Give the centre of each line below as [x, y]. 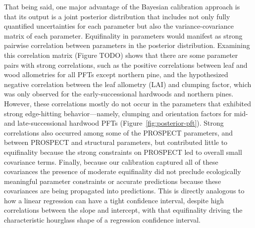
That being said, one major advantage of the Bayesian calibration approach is [122, 6]
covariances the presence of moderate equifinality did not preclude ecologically [123, 171]
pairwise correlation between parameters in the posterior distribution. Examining [127, 45]
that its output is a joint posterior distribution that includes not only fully [117, 16]
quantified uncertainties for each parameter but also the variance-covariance [119, 26]
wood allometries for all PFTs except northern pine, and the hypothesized [116, 74]
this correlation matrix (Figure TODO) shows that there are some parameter [121, 55]
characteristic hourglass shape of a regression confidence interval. [102, 220]
